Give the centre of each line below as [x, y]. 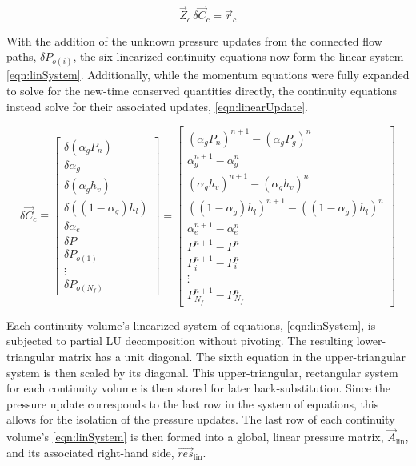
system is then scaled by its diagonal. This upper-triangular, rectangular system [202, 372]
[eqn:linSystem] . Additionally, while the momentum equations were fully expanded [208, 75]
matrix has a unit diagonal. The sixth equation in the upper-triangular [232, 357]
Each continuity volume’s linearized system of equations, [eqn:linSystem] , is [191, 325]
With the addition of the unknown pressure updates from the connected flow [194, 40]
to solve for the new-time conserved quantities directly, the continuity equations [202, 91]
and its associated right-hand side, [90, 452]
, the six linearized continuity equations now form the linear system [238, 56]
